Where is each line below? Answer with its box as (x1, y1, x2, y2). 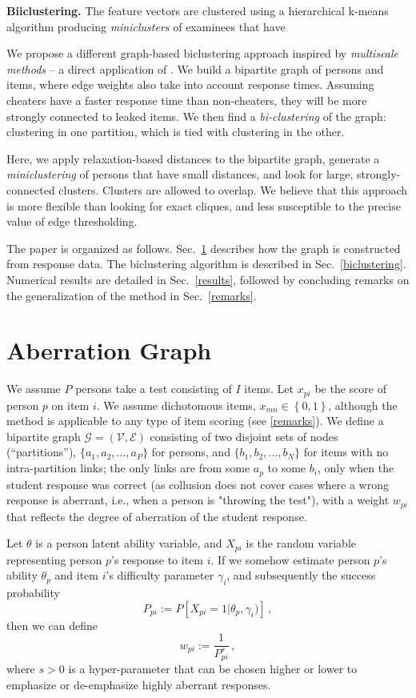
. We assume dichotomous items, (96, 396, 256, 413)
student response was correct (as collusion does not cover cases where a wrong (6, 475, 390, 492)
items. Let (244, 380, 294, 397)
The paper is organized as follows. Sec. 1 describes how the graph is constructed (6, 239, 401, 256)
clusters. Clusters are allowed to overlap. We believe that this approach (58, 181, 408, 198)
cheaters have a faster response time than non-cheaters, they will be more (6, 91, 367, 108)
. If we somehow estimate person (210, 551, 370, 568)
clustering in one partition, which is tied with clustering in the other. (6, 123, 345, 140)
